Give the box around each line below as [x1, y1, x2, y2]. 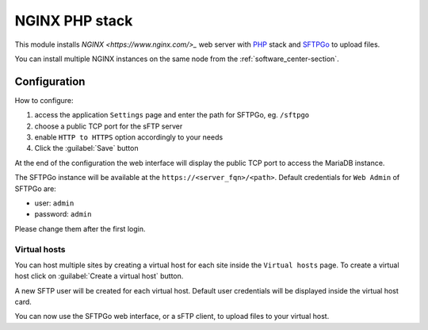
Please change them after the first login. [14, 224, 146, 233]
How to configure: [14, 95, 75, 105]
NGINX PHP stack [14, 12, 133, 29]
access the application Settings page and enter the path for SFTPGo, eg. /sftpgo [34, 110, 310, 120]
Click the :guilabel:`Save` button [34, 144, 139, 153]
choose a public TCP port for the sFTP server [34, 121, 183, 131]
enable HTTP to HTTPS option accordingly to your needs [34, 132, 224, 142]
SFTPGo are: [14, 183, 57, 194]
